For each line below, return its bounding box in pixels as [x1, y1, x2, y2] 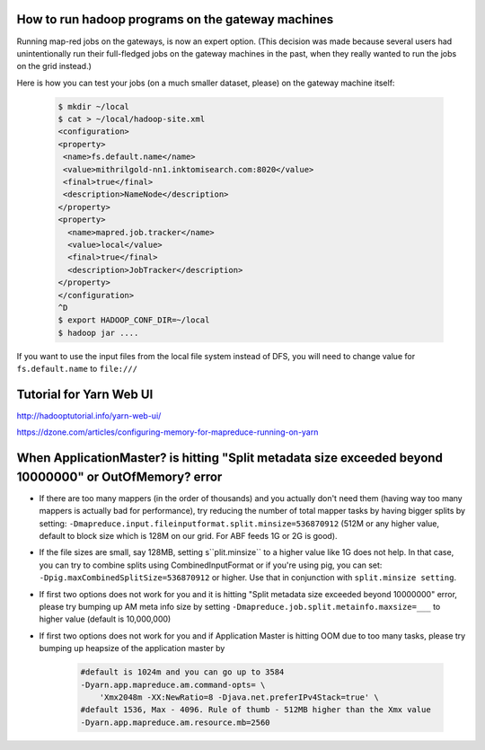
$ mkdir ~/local [57, 101, 130, 111]
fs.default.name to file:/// [16, 364, 138, 375]
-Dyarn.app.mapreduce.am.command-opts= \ [80, 679, 266, 690]
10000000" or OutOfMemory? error [16, 469, 223, 484]
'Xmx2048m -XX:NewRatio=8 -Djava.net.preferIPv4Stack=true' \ [99, 692, 379, 702]
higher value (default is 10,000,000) [39, 613, 172, 624]
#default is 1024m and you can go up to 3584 [80, 667, 285, 677]
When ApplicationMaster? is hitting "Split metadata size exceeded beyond [16, 450, 444, 466]
